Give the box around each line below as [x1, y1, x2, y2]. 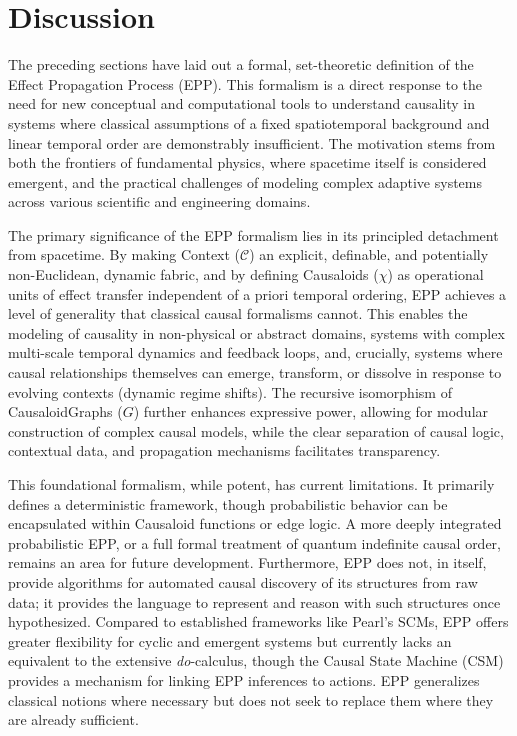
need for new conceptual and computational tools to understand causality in [8, 93, 476, 114]
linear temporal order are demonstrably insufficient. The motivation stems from [8, 132, 496, 153]
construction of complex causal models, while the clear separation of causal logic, [8, 420, 504, 441]
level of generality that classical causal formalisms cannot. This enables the [8, 303, 468, 324]
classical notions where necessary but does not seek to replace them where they [8, 689, 494, 710]
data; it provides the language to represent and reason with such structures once [8, 591, 501, 612]
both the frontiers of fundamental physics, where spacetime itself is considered [8, 152, 487, 173]
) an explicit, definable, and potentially [249, 244, 489, 265]
